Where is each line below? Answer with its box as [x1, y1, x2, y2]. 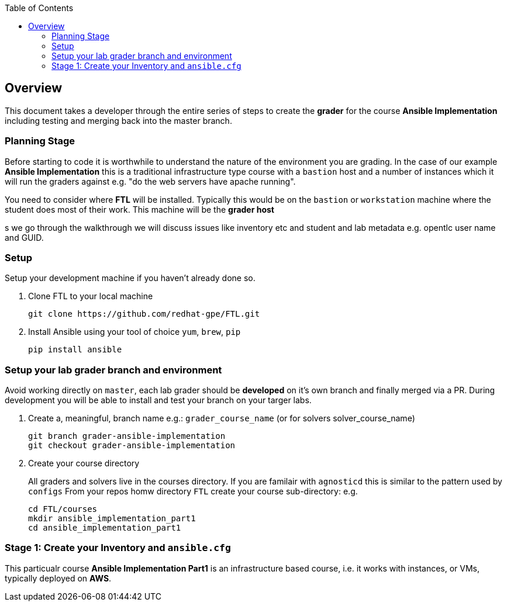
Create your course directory [28, 458, 140, 469]
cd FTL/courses [28, 504, 98, 514]
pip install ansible [28, 345, 122, 355]
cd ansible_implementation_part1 [28, 523, 181, 533]
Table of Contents [5, 3, 74, 13]
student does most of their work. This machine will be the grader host [5, 204, 274, 214]
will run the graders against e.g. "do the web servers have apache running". [5, 176, 296, 186]
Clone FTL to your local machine [28, 291, 153, 302]
